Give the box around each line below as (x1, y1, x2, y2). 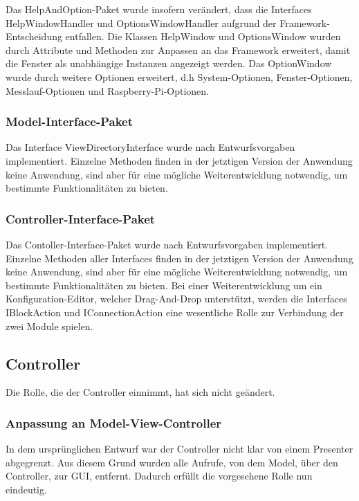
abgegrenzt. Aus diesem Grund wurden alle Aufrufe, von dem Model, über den (6, 455, 338, 469)
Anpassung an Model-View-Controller (6, 414, 222, 431)
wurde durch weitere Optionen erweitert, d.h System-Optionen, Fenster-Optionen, (6, 69, 353, 84)
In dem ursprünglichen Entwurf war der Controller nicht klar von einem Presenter (6, 441, 353, 456)
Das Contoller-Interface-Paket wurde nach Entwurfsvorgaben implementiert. (6, 237, 329, 251)
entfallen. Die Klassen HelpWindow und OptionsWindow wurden (65, 29, 341, 44)
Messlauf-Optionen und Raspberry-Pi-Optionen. (6, 83, 209, 98)
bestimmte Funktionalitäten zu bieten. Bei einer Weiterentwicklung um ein (6, 277, 322, 292)
